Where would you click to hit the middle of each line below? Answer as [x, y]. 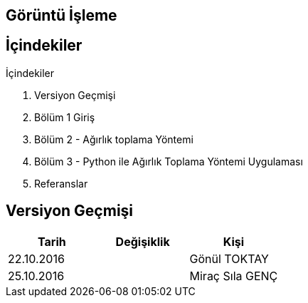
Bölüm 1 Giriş [65, 117]
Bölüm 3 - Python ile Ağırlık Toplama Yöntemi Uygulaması [169, 161]
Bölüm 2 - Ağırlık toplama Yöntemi [114, 139]
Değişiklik [143, 241]
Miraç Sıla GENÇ [234, 276]
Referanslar [61, 183]
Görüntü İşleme [62, 15]
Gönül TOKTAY [229, 258]
